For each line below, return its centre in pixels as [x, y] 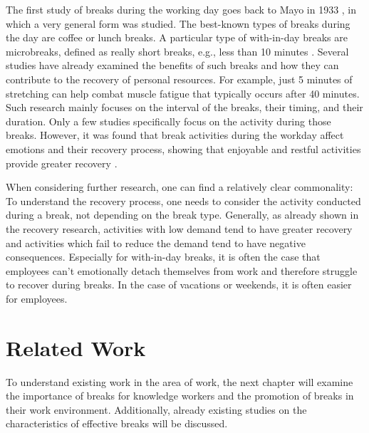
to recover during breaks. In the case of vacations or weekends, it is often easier [179, 285]
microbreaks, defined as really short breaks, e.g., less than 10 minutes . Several [177, 51]
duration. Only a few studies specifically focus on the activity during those [168, 121]
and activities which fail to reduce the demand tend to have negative [156, 242]
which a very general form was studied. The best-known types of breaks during [178, 23]
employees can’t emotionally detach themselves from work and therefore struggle [182, 270]
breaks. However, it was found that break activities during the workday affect [175, 135]
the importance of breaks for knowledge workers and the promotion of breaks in [180, 396]
